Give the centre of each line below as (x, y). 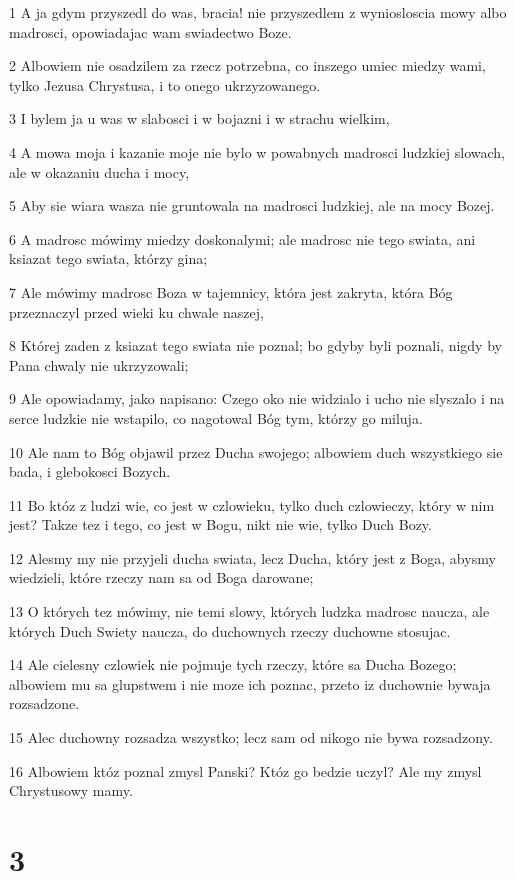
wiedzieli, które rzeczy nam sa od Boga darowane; (161, 577)
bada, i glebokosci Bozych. (90, 471)
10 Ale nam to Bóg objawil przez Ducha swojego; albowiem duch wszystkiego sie (256, 451)
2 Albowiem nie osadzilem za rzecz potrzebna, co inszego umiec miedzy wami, (247, 65)
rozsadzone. (44, 703)
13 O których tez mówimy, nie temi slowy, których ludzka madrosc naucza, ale (249, 611)
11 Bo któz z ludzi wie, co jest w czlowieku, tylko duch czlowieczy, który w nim (252, 504)
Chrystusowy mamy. (71, 790)
